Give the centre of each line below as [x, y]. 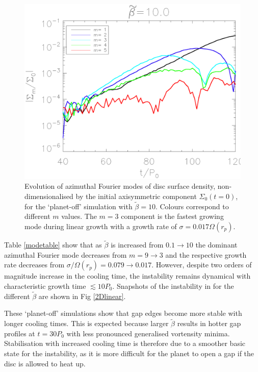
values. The [79, 216]
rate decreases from [34, 265]
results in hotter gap [209, 323]
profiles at [20, 333]
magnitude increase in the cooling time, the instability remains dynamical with [127, 276]
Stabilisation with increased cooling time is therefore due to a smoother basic [125, 343]
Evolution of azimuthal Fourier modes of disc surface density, [120, 186]
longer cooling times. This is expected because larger [86, 323]
